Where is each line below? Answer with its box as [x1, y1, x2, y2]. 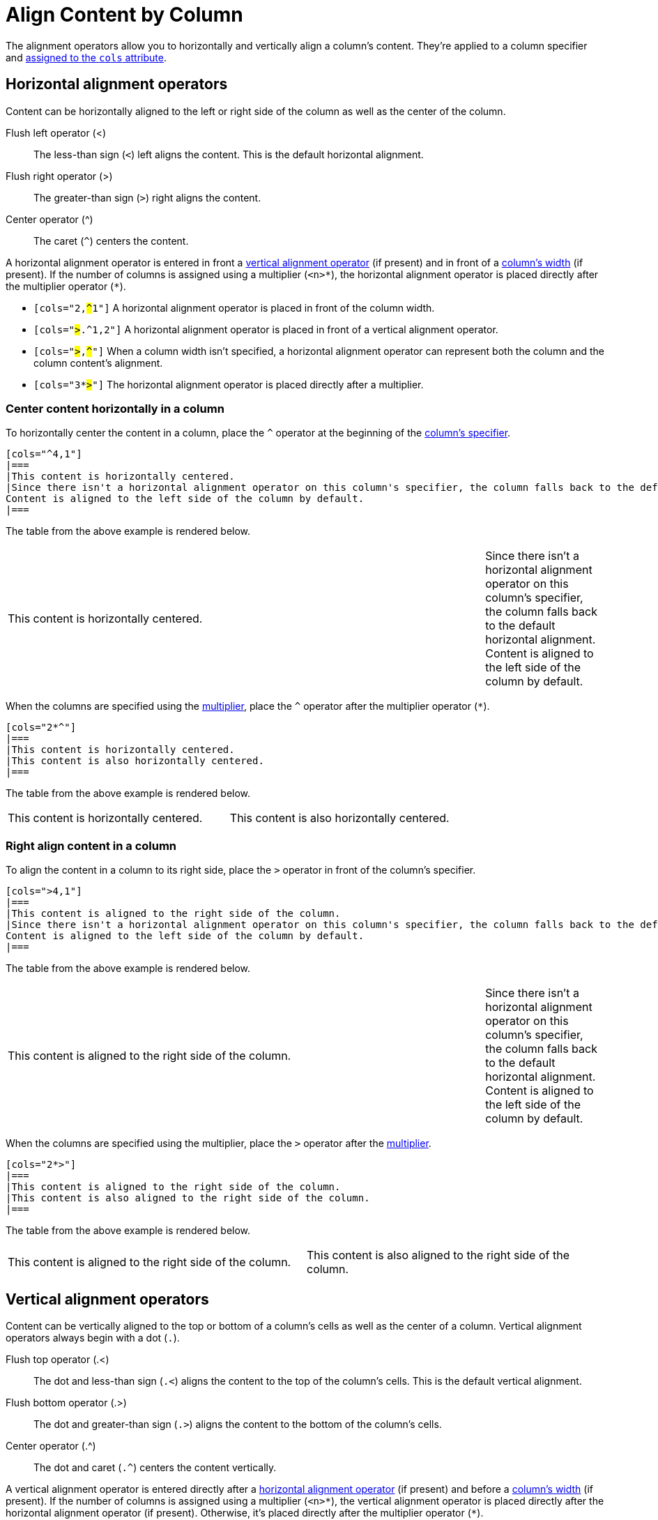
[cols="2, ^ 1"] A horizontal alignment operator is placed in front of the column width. [33, 301, 435, 314]
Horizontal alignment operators [6, 75, 228, 93]
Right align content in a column [6, 838, 177, 853]
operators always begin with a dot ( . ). [6, 1331, 180, 1344]
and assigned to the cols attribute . [6, 51, 167, 63]
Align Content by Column [6, 3, 243, 26]
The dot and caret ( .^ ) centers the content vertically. [33, 1461, 277, 1473]
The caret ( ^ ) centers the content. [33, 234, 189, 247]
